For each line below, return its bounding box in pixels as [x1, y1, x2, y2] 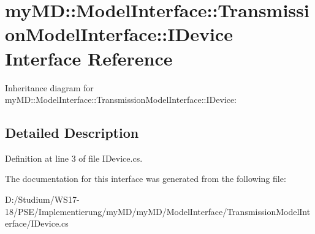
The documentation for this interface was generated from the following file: [5, 172, 286, 185]
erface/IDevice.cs [5, 217, 69, 230]
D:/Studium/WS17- [5, 193, 80, 206]
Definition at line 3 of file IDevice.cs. [5, 151, 143, 164]
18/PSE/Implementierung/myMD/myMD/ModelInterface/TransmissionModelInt [5, 205, 311, 217]
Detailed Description [5, 123, 139, 142]
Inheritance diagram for [5, 81, 94, 94]
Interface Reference [5, 45, 173, 70]
